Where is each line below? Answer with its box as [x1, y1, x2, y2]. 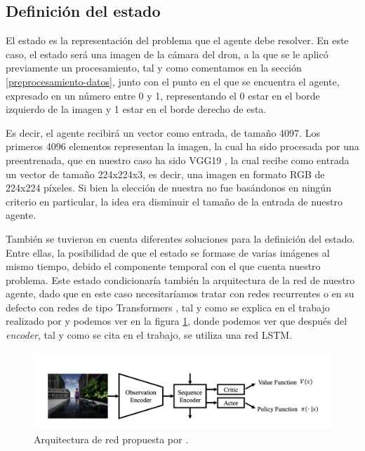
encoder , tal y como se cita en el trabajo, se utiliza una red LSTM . [6, 328, 293, 342]
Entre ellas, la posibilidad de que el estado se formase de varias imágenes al [6, 245, 330, 260]
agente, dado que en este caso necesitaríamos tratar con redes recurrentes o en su [6, 286, 354, 301]
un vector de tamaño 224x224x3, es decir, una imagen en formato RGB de [6, 166, 325, 181]
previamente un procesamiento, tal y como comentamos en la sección [6, 60, 302, 75]
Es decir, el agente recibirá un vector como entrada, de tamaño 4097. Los [6, 125, 320, 140]
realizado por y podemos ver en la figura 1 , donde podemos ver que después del [6, 314, 347, 328]
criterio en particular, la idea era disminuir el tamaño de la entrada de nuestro [6, 194, 343, 208]
